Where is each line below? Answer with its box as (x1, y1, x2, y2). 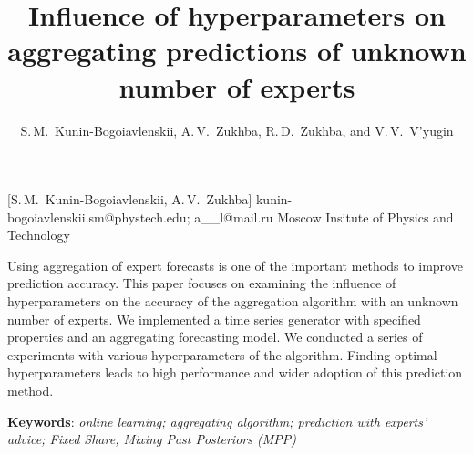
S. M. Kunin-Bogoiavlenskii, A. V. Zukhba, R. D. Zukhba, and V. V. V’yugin (20, 120, 454, 140)
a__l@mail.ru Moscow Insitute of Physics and (194, 207, 454, 226)
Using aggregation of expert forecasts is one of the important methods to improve (7, 255, 463, 274)
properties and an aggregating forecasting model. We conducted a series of (7, 327, 423, 346)
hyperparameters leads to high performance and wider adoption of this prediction (7, 363, 463, 382)
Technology (7, 225, 70, 244)
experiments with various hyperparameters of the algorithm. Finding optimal (7, 345, 437, 364)
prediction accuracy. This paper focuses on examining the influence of (7, 274, 396, 293)
